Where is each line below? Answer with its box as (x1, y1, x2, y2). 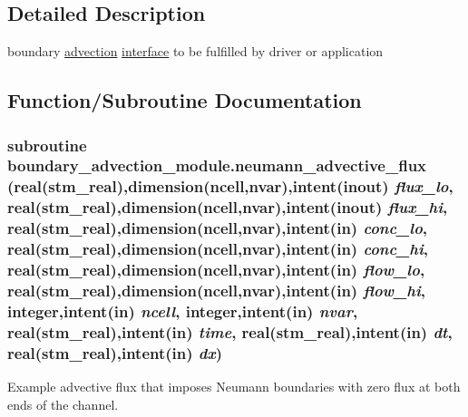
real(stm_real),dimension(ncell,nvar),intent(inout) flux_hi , (7, 196, 448, 218)
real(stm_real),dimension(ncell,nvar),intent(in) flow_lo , (7, 258, 425, 281)
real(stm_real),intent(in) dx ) (7, 341, 223, 364)
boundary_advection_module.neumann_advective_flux (7, 154, 427, 177)
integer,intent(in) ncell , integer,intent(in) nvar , (7, 299, 358, 322)
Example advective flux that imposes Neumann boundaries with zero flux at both (7, 377, 461, 396)
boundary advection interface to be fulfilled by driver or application (7, 42, 384, 61)
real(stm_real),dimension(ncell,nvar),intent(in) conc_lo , (7, 217, 428, 239)
